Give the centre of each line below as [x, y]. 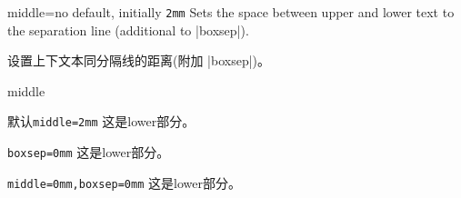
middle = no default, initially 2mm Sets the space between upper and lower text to [231, 12]
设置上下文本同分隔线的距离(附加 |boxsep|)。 [139, 60]
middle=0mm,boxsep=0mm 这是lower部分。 [124, 182]
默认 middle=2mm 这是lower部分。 [101, 121]
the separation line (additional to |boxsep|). [128, 30]
